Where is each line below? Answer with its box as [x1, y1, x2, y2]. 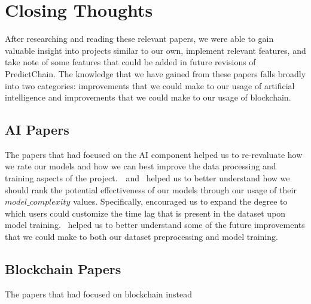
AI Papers [5, 120, 69, 139]
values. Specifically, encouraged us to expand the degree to [73, 195, 288, 208]
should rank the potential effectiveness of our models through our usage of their [5, 183, 297, 196]
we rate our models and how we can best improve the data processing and [5, 160, 276, 172]
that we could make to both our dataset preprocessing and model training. [5, 230, 278, 243]
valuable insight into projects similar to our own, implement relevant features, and [5, 44, 306, 56]
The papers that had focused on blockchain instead [5, 287, 192, 300]
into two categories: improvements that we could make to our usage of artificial [5, 79, 295, 92]
